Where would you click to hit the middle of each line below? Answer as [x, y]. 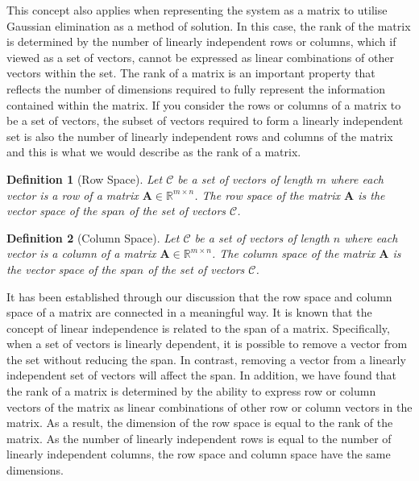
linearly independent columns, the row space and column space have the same [199, 454]
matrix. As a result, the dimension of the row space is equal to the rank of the [200, 423]
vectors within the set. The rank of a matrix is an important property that [191, 73]
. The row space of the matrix [268, 195]
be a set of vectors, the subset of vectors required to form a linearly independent [205, 120]
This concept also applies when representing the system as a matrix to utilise [197, 10]
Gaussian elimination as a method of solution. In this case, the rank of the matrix [209, 25]
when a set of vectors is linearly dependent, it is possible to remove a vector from [207, 344]
